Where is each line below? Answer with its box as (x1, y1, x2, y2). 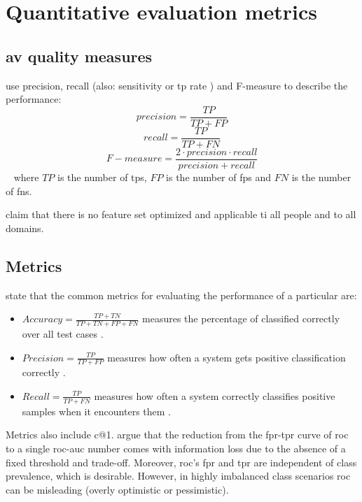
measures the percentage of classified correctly (142, 311, 340, 326)
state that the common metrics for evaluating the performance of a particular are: (6, 287, 357, 302)
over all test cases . (22, 326, 104, 340)
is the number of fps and (166, 169, 272, 184)
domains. (6, 220, 44, 235)
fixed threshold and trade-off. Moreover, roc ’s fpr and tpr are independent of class (6, 454, 357, 469)
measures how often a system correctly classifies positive (94, 388, 335, 403)
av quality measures (6, 45, 153, 66)
